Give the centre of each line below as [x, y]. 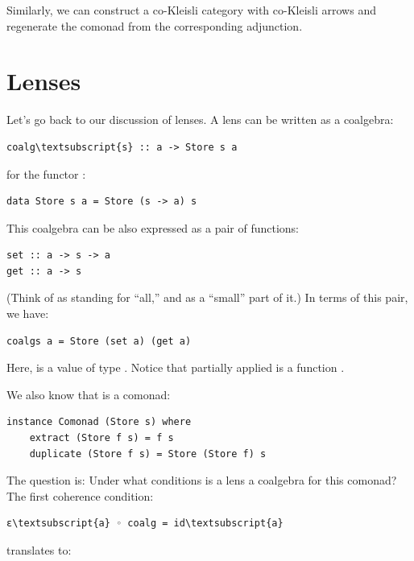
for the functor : [46, 173]
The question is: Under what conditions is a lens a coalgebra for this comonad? [202, 480]
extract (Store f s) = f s [101, 438]
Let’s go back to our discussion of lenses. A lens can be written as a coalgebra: [200, 120]
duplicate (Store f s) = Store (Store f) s [148, 454]
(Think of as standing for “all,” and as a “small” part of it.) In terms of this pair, [207, 297]
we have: [28, 313]
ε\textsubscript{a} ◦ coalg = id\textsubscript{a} [145, 524]
